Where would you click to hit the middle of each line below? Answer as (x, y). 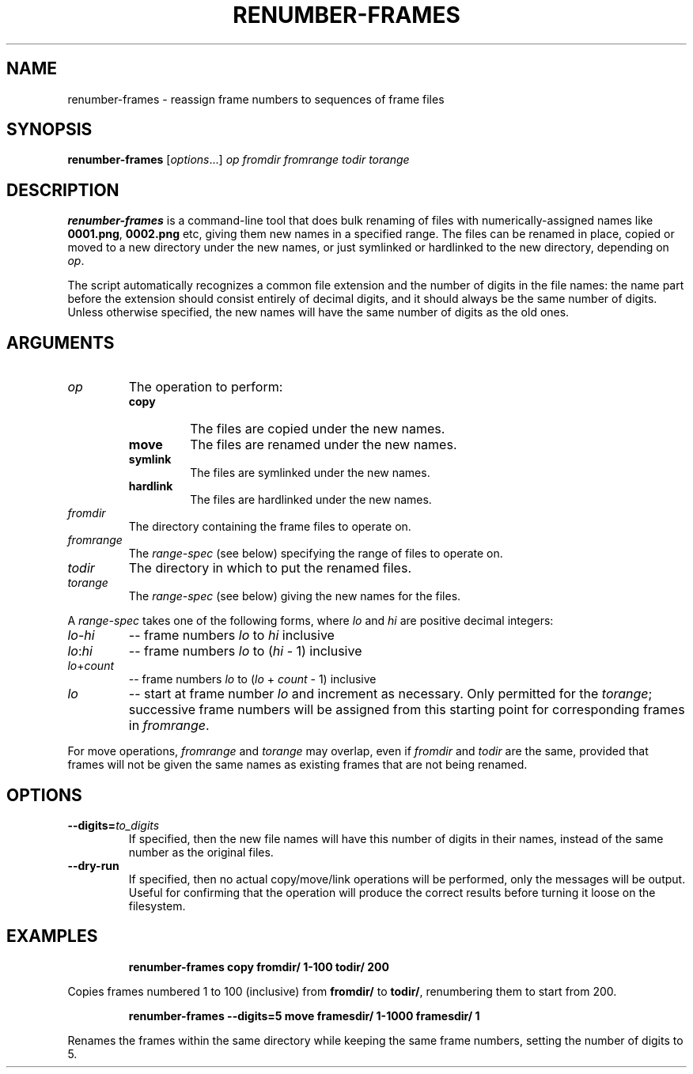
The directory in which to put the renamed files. (270, 568)
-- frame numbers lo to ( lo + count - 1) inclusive (252, 679)
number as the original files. (201, 852)
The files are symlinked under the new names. (310, 473)
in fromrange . (169, 726)
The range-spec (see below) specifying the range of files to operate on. (316, 554)
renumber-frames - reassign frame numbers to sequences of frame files (256, 99)
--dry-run (93, 865)
